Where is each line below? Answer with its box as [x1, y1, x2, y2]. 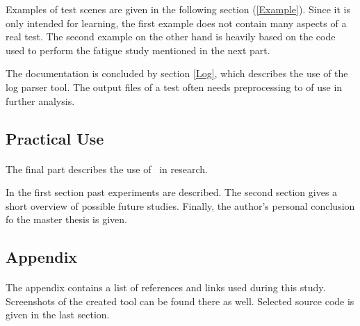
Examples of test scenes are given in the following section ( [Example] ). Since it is [6, 2, 350, 16]
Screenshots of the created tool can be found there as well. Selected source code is [6, 293, 354, 308]
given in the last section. [6, 307, 110, 322]
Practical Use [6, 127, 104, 149]
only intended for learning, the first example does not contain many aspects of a [6, 15, 347, 30]
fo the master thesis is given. [6, 212, 127, 227]
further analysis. [6, 93, 75, 108]
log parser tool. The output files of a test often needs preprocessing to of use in [6, 79, 343, 94]
